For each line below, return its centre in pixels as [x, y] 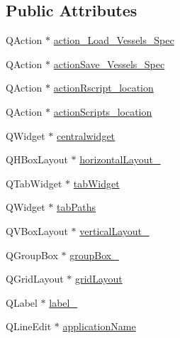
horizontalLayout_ [120, 159]
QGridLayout [35, 279]
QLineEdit [29, 326]
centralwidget [86, 135]
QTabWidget [34, 183]
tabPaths [76, 207]
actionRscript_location [103, 88]
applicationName [99, 326]
